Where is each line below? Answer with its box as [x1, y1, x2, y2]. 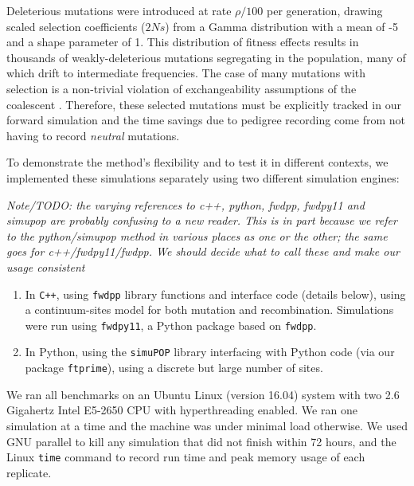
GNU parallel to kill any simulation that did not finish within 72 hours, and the [6, 433, 396, 449]
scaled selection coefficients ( [6, 18, 146, 34]
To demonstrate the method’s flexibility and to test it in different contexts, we [6, 154, 389, 170]
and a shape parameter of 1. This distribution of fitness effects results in [6, 33, 359, 50]
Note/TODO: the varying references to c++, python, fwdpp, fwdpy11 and [6, 196, 365, 213]
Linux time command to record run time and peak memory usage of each [6, 449, 365, 465]
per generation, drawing [267, 2, 383, 18]
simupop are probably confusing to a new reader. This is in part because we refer [6, 212, 397, 229]
